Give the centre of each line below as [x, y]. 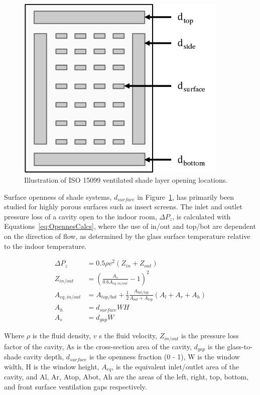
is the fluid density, [62, 336]
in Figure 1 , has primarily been [186, 196]
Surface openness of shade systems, [58, 196]
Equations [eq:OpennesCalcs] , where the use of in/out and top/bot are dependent [130, 226]
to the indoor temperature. [45, 246]
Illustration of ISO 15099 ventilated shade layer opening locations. [126, 179]
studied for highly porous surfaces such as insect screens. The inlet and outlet [123, 207]
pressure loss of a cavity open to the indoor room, [81, 216]
